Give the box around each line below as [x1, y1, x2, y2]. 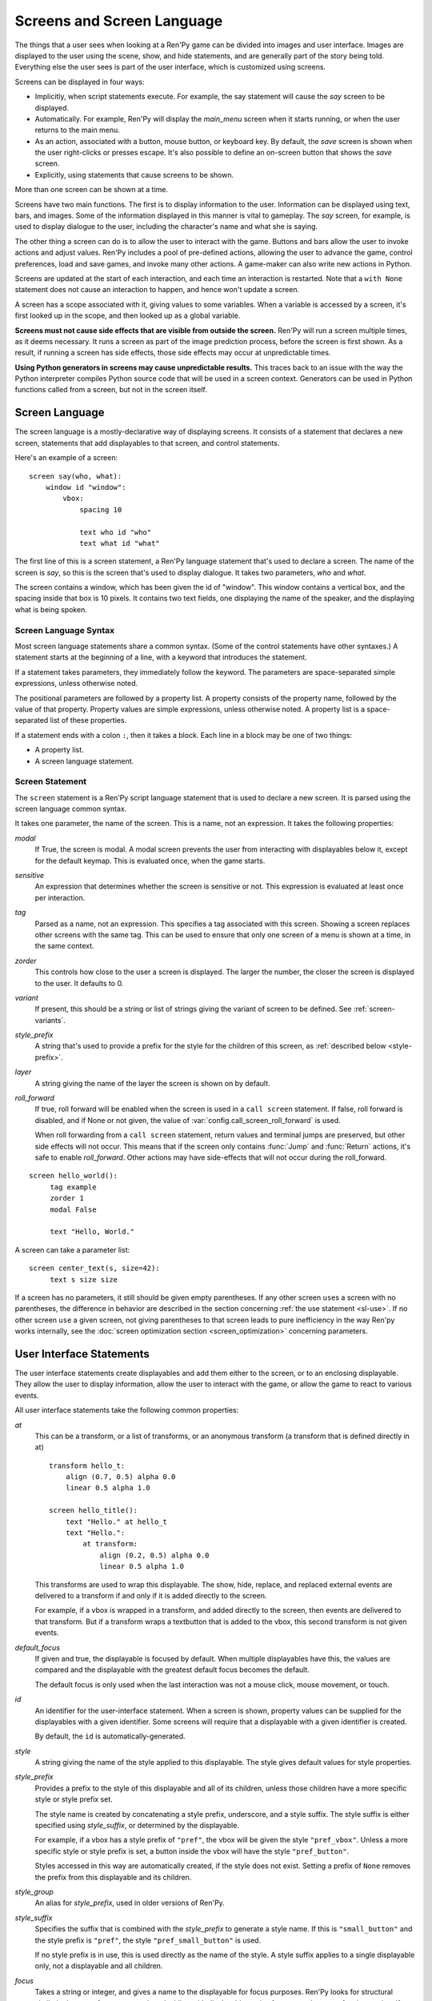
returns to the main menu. [34, 125, 120, 135]
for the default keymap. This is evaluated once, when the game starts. [34, 856, 266, 865]
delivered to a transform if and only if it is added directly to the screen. [34, 1591, 267, 1600]
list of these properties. [50, 716, 127, 725]
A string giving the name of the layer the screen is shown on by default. [34, 1078, 270, 1088]
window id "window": [45, 483, 126, 491]
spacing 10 [79, 505, 122, 514]
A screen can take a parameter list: [14, 1245, 130, 1254]
